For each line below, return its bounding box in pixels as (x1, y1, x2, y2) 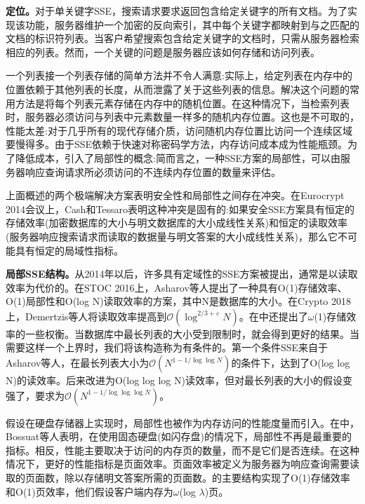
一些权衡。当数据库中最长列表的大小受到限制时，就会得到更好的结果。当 (25, 326, 359, 341)
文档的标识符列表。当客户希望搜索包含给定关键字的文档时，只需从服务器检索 (6, 31, 359, 46)
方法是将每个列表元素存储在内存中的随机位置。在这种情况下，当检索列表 (15, 95, 350, 110)
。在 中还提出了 (239, 308, 308, 323)
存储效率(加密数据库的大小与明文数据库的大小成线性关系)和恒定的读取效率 (6, 215, 347, 230)
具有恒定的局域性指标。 (15, 243, 124, 257)
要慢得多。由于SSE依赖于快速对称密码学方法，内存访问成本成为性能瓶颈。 (6, 137, 348, 151)
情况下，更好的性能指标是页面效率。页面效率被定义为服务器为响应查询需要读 (6, 456, 359, 471)
